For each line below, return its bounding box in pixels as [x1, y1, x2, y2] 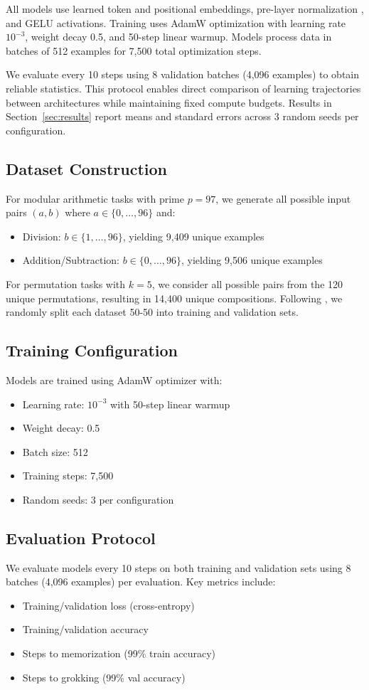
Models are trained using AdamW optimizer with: [6, 372, 223, 387]
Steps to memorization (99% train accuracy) [22, 646, 216, 661]
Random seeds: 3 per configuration [22, 492, 174, 506]
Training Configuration [6, 339, 178, 361]
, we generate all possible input [215, 191, 351, 206]
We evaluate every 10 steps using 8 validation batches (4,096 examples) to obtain [6, 67, 359, 82]
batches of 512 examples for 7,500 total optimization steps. [6, 43, 262, 58]
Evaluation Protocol [6, 526, 156, 548]
